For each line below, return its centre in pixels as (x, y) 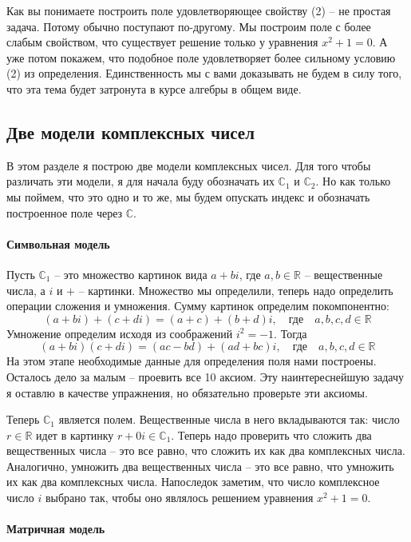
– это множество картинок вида (131, 274)
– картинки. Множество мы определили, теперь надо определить (236, 290)
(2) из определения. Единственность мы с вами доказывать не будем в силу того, (204, 73)
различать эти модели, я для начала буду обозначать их (140, 181)
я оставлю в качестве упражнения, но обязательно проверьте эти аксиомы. (187, 392)
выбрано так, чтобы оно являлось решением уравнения (179, 498)
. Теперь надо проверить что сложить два (271, 434)
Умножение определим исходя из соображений (120, 333)
